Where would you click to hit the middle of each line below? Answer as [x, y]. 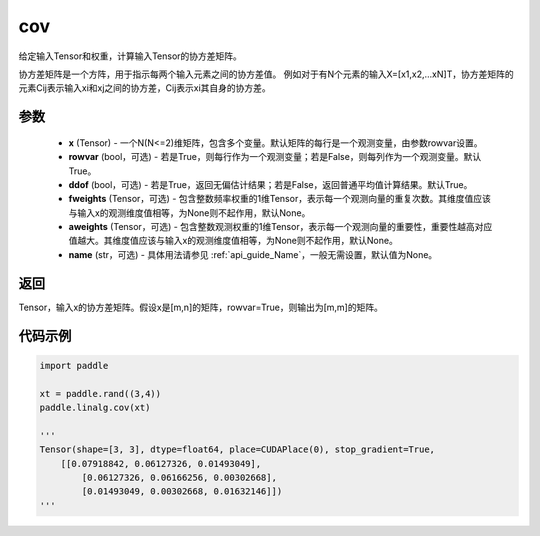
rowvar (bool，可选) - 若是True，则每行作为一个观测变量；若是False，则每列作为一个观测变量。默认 [275, 157]
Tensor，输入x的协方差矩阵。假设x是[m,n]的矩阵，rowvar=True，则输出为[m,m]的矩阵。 [201, 307]
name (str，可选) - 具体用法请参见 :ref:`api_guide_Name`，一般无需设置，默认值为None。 [253, 254]
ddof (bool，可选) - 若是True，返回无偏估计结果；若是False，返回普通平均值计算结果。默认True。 [270, 184]
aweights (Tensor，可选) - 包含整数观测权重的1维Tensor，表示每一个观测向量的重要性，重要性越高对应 [280, 227]
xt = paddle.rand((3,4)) [100, 393]
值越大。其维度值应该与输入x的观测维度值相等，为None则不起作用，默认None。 [233, 241]
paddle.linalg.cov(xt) [95, 407]
